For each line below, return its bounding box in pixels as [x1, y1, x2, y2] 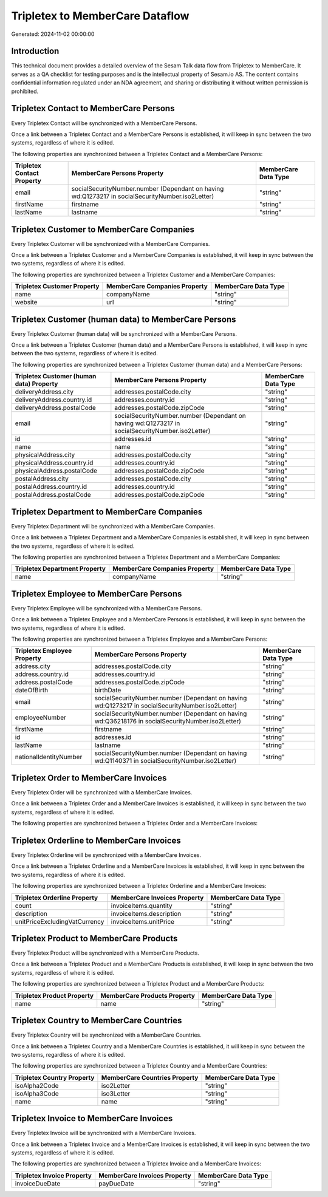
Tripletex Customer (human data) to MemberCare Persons [11, 314, 236, 324]
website [15, 298, 38, 307]
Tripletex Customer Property [15, 282, 100, 291]
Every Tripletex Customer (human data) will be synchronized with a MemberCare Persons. [11, 330, 237, 337]
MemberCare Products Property [100, 991, 196, 1000]
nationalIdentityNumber [15, 753, 83, 762]
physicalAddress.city [15, 451, 75, 459]
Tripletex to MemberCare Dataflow [11, 9, 190, 22]
